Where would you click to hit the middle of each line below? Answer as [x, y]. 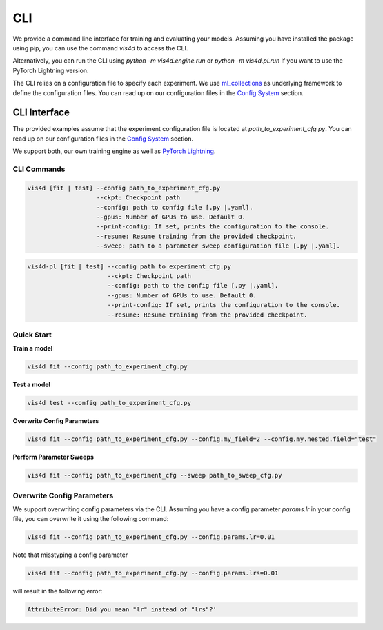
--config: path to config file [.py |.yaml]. [175, 207]
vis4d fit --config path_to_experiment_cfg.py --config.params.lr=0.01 [151, 537]
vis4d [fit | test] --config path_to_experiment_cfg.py [124, 188]
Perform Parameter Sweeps [53, 457]
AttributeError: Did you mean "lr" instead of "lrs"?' [122, 610]
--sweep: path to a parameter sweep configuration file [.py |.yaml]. [218, 246]
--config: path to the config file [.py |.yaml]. [193, 286]
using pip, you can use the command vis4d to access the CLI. [100, 48]
